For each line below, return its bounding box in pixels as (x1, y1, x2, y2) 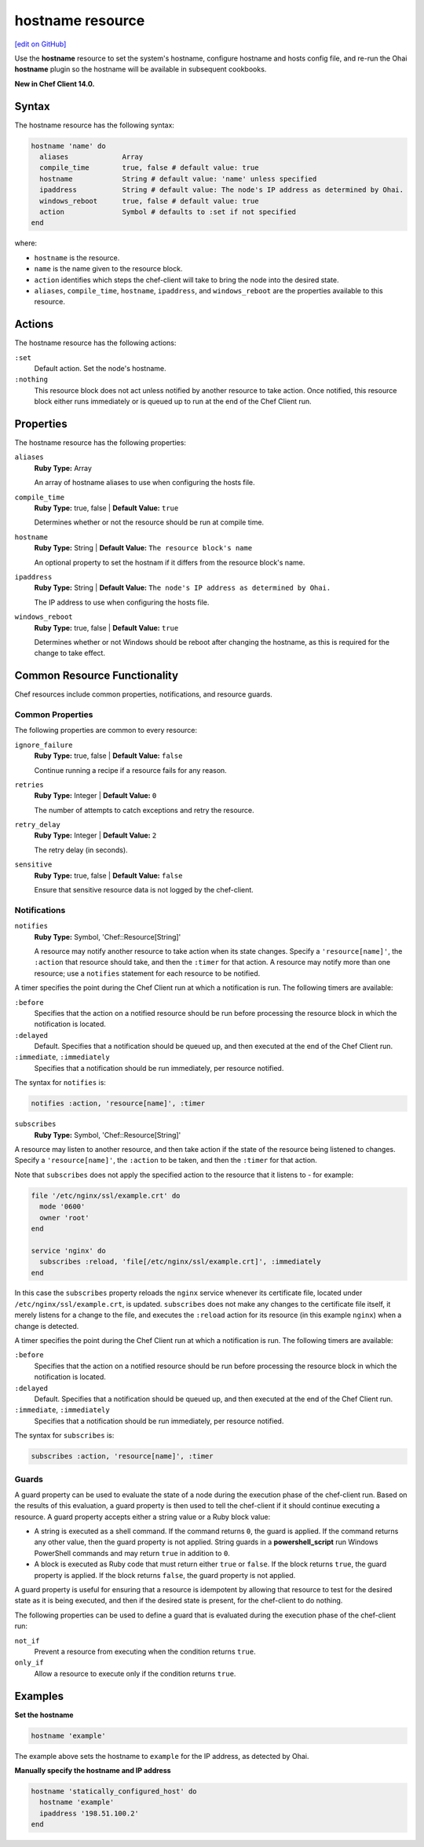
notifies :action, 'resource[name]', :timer (31, 1099, 206, 1108)
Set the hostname (14, 1710, 74, 1720)
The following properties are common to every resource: (14, 726, 198, 735)
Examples (14, 1689, 64, 1702)
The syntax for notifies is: (14, 1078, 106, 1087)
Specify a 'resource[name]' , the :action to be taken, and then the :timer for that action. (14, 1156, 317, 1165)
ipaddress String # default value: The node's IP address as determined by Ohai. (39, 186, 404, 194)
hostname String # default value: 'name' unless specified (39, 174, 317, 183)
